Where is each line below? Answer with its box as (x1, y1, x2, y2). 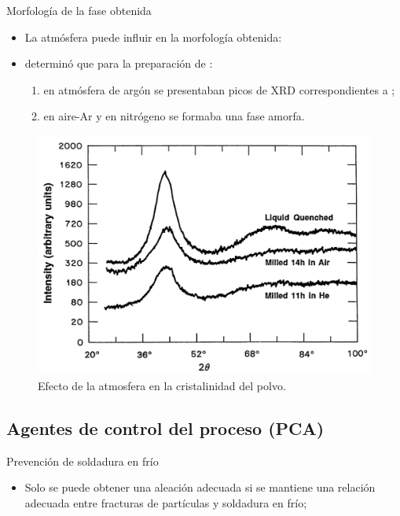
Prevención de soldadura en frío (6, 452, 159, 469)
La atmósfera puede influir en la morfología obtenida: (24, 28, 282, 45)
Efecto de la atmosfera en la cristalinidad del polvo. (38, 377, 286, 393)
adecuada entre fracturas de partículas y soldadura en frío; (24, 494, 307, 510)
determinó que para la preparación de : (24, 55, 213, 72)
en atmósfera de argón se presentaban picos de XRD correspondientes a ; (43, 81, 395, 98)
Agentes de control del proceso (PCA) (6, 415, 325, 440)
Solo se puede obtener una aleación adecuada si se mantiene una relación (24, 479, 376, 496)
